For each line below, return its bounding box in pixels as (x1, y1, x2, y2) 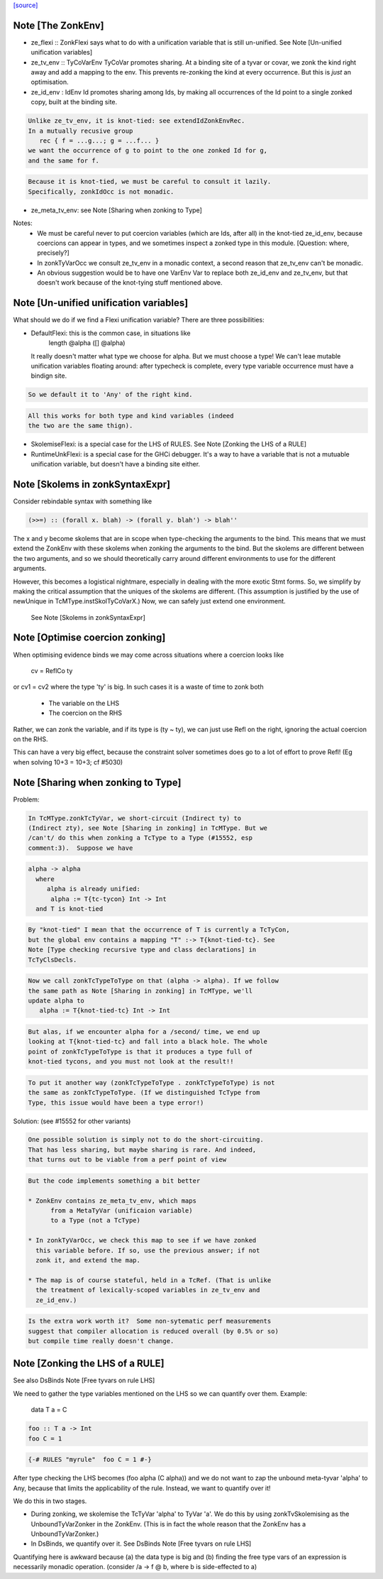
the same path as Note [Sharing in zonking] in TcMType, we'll (28, 987, 253, 995)
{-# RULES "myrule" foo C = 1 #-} (28, 1455, 152, 1464)
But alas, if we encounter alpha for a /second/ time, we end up (28, 1027, 260, 1036)
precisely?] (37, 248, 70, 257)
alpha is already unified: (46, 885, 141, 893)
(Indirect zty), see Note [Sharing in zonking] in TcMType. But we (28, 824, 268, 832)
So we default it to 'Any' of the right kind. (28, 390, 193, 399)
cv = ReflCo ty (30, 666, 73, 674)
